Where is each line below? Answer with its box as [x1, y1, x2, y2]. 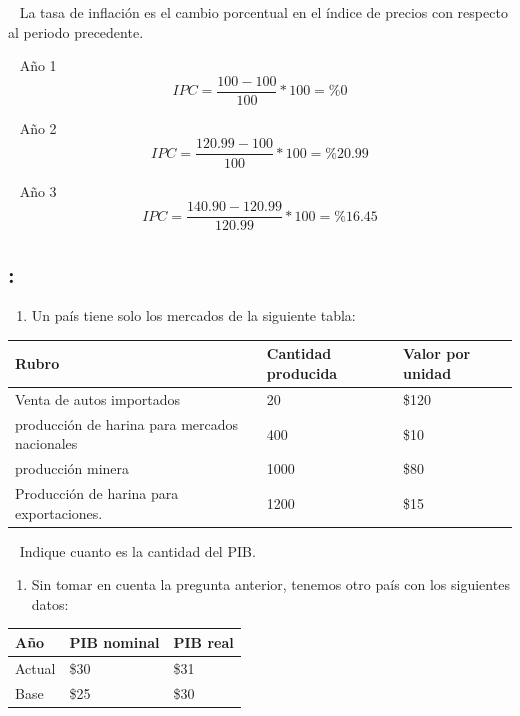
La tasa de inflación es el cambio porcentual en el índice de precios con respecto [19, 2, 508, 22]
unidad [403, 363, 452, 384]
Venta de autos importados [15, 388, 181, 409]
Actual [15, 657, 56, 678]
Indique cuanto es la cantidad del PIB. [19, 540, 256, 561]
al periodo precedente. [8, 21, 144, 42]
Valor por [403, 343, 471, 364]
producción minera [15, 458, 130, 479]
